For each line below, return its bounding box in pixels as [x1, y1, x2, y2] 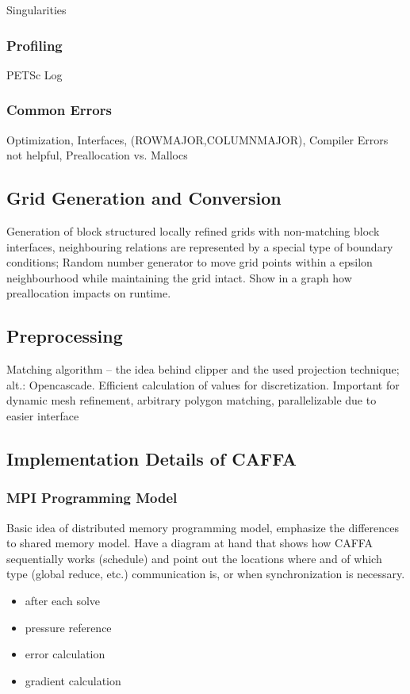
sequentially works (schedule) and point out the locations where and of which [6, 550, 382, 566]
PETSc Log [6, 66, 63, 82]
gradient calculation [25, 672, 121, 688]
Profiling [6, 35, 63, 55]
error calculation [25, 646, 105, 662]
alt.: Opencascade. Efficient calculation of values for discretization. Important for [6, 376, 400, 393]
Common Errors [6, 100, 112, 120]
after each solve [25, 592, 101, 608]
